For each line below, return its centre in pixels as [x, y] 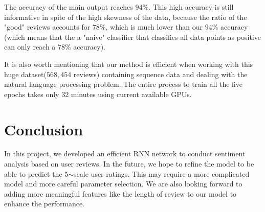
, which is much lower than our [154, 27]
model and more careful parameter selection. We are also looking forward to [123, 184]
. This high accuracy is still [191, 7]
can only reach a [30, 47]
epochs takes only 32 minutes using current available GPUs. [98, 94]
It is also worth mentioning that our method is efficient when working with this [129, 64]
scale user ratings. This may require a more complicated [162, 173]
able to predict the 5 [36, 173]
